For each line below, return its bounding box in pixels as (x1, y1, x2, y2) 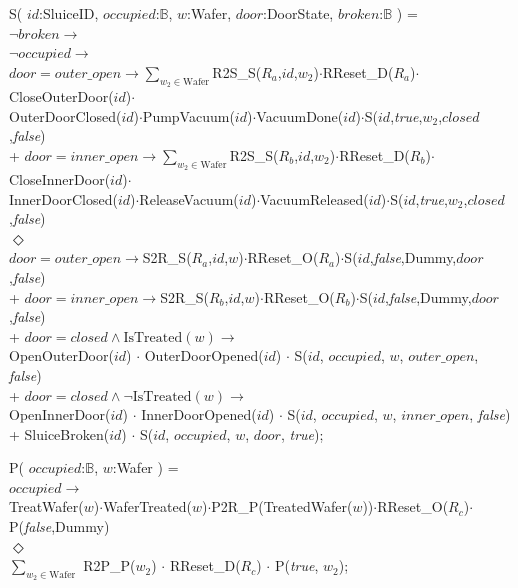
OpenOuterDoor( (9, 345, 114, 366)
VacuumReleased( (260, 188, 369, 209)
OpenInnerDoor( (9, 404, 111, 425)
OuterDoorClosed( (9, 105, 122, 126)
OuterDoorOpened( (144, 345, 264, 366)
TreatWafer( (9, 496, 84, 517)
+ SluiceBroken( (9, 423, 110, 444)
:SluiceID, (39, 3, 99, 23)
